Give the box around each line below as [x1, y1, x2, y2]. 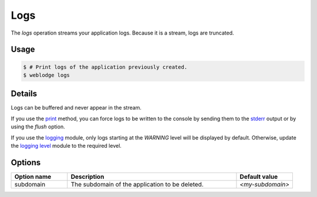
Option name [14, 172, 52, 181]
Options [11, 157, 41, 167]
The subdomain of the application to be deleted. [70, 180, 204, 188]
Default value [240, 172, 278, 181]
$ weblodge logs [23, 72, 70, 79]
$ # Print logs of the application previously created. [23, 63, 188, 70]
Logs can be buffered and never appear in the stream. [11, 104, 142, 111]
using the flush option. [11, 123, 65, 130]
